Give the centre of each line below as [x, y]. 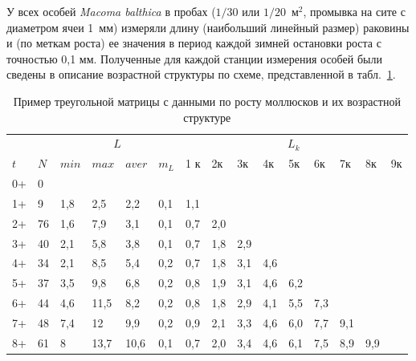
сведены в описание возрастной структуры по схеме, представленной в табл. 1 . [201, 74]
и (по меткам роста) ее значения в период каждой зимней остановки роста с [194, 43]
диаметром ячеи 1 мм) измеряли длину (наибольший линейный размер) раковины [208, 27]
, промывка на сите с [354, 11]
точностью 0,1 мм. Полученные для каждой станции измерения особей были [194, 58]
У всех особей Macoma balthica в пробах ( [111, 11]
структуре [207, 117]
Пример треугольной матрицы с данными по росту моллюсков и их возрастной [207, 101]
